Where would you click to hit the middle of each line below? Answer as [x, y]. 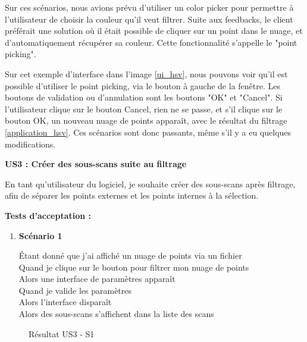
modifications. [30, 144]
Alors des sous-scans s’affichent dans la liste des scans [116, 314]
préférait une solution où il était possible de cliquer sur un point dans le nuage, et [154, 31]
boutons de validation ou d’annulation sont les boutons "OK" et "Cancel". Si [144, 97]
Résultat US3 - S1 [62, 333]
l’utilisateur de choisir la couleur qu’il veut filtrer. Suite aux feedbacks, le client [149, 19]
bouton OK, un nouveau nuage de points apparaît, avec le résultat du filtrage [146, 120]
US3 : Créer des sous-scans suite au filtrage [96, 164]
